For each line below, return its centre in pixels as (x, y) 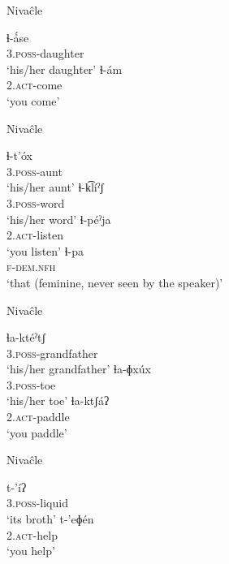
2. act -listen (35, 235)
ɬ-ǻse (18, 37)
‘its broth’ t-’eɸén (50, 519)
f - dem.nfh (31, 267)
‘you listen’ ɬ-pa (45, 250)
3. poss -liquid (37, 503)
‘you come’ (33, 100)
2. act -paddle (38, 417)
